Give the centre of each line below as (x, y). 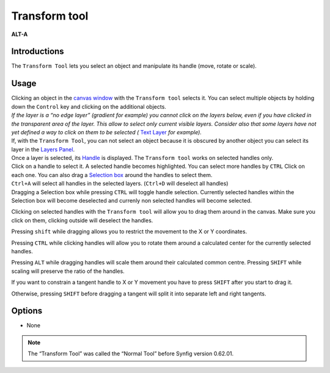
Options (27, 311)
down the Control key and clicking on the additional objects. (89, 106)
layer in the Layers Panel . (43, 149)
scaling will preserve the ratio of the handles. (68, 271)
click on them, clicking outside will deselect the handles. (82, 220)
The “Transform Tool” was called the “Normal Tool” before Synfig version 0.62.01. (131, 353)
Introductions (38, 52)
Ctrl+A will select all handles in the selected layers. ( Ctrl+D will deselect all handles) (120, 184)
